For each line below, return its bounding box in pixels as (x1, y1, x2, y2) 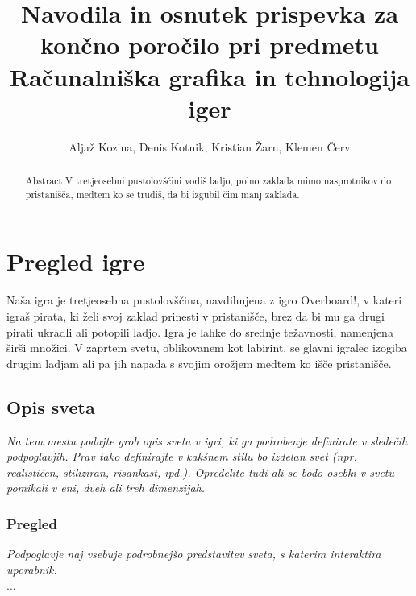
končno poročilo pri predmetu (40, 28, 379, 61)
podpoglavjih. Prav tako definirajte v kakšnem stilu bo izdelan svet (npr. (6, 448, 357, 465)
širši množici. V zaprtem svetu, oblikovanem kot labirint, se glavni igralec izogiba (6, 339, 407, 356)
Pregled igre (6, 245, 145, 278)
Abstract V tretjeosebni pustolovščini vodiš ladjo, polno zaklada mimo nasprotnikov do (25, 174, 392, 188)
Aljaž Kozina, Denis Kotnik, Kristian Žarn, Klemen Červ (69, 138, 351, 155)
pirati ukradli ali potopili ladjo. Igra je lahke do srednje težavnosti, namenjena (6, 323, 393, 340)
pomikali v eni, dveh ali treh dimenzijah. (6, 479, 206, 496)
